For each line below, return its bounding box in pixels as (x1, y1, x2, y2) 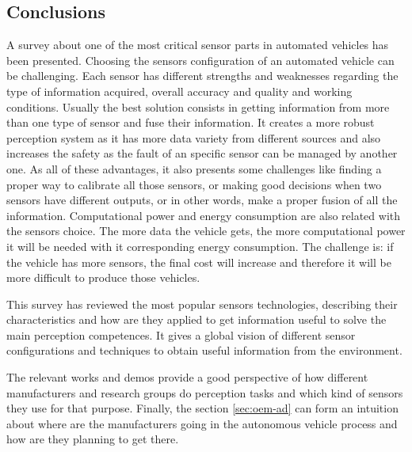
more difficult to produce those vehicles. (6, 269, 200, 286)
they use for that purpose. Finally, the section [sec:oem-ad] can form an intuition (6, 400, 399, 416)
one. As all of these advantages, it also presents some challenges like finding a (6, 160, 382, 177)
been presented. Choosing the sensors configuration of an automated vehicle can (6, 51, 395, 68)
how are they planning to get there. (6, 431, 179, 447)
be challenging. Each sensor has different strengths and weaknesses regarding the (6, 67, 399, 84)
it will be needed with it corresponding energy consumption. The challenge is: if (6, 237, 394, 254)
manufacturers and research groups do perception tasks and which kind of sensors (6, 384, 403, 401)
